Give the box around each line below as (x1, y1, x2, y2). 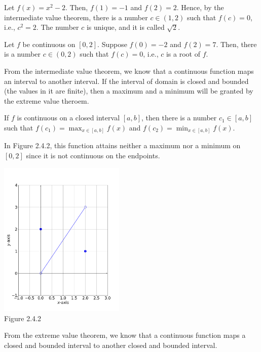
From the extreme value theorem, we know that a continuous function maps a (4, 330, 246, 340)
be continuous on (22, 38, 76, 49)
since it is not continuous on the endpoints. (26, 150, 160, 161)
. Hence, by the (176, 2, 224, 12)
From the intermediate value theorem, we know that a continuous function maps (4, 65, 254, 76)
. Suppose (97, 38, 127, 49)
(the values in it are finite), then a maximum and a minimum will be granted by (4, 85, 253, 96)
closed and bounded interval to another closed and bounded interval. (4, 339, 217, 350)
